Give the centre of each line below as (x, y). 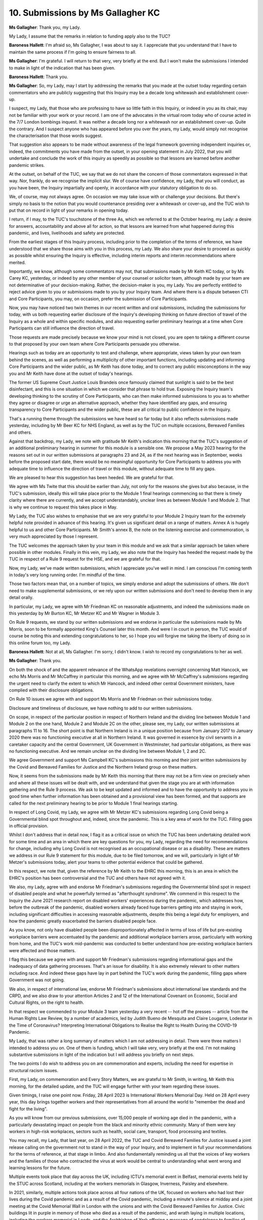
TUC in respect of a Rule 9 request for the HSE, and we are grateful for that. (85, 559)
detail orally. (21, 597)
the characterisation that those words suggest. (56, 136)
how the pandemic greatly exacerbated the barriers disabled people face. (83, 921)
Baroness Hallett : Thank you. (38, 77)
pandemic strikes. (27, 165)
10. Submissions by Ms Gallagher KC (85, 13)
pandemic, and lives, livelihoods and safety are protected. (67, 233)
